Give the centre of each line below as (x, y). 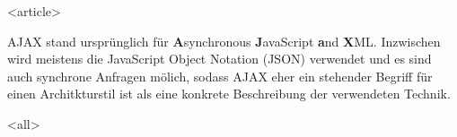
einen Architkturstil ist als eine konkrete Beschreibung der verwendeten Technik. (229, 94)
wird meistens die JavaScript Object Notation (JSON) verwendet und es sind (220, 59)
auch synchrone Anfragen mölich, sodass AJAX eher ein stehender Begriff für (220, 76)
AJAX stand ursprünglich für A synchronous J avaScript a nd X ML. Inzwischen (224, 41)
